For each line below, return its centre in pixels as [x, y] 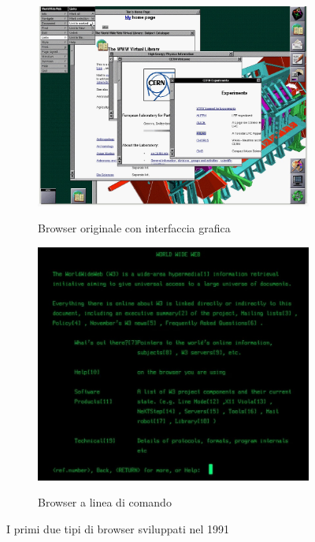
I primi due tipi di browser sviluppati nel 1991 [118, 528]
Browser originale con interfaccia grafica [134, 228]
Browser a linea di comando [105, 502]
